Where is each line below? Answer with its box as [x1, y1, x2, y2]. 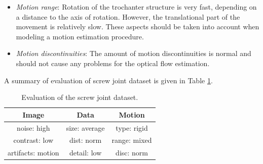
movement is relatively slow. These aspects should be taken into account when [16, 21, 259, 32]
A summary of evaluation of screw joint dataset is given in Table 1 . [4, 75, 213, 85]
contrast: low [13, 135, 54, 145]
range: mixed [111, 135, 152, 145]
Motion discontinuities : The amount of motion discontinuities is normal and [16, 48, 251, 59]
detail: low [69, 147, 102, 158]
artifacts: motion [8, 147, 59, 158]
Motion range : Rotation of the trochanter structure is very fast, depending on [16, 2, 257, 12]
